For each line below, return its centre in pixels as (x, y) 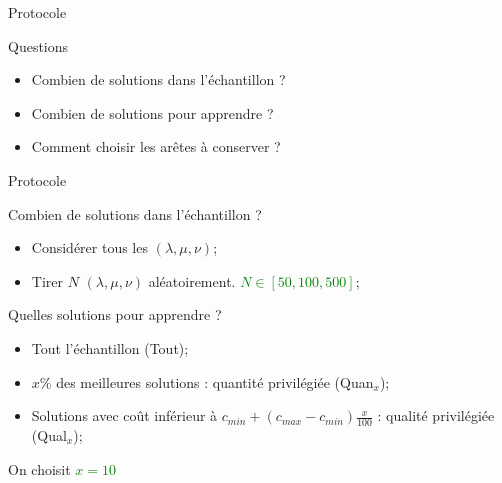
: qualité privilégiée (436, 415)
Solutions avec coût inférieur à (124, 415)
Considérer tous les (89, 247)
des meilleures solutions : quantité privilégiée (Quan (215, 381)
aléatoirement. (192, 280)
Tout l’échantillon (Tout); (110, 347)
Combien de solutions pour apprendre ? (152, 112)
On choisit (39, 468)
